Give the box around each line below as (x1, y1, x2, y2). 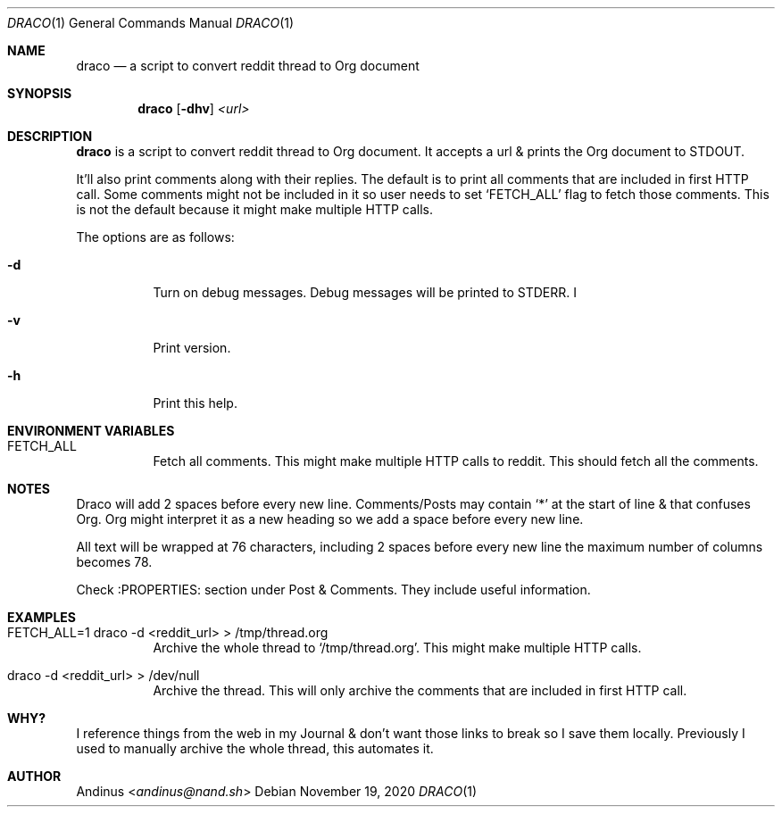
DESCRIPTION (7, 129, 93, 144)
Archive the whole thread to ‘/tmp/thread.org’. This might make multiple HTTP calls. (153, 640, 642, 655)
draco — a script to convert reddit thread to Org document (76, 58, 420, 73)
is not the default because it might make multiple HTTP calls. (76, 202, 433, 217)
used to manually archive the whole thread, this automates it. (76, 741, 434, 756)
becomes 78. (76, 554, 153, 569)
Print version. (153, 340, 231, 355)
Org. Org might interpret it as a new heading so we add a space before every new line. (76, 511, 584, 527)
